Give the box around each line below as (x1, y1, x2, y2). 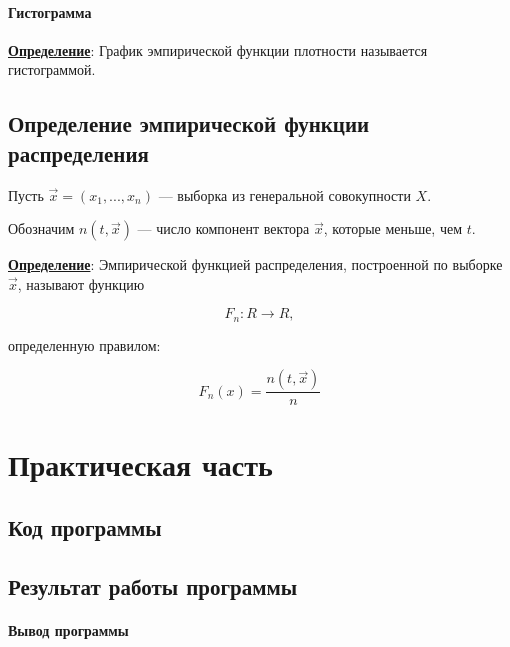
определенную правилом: (8, 334, 161, 355)
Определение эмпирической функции (8, 108, 370, 139)
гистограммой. (8, 59, 96, 80)
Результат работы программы (8, 570, 298, 601)
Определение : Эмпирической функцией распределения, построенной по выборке (8, 254, 503, 275)
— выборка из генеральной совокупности (158, 184, 411, 205)
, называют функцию (17, 273, 145, 294)
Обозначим (8, 218, 75, 239)
